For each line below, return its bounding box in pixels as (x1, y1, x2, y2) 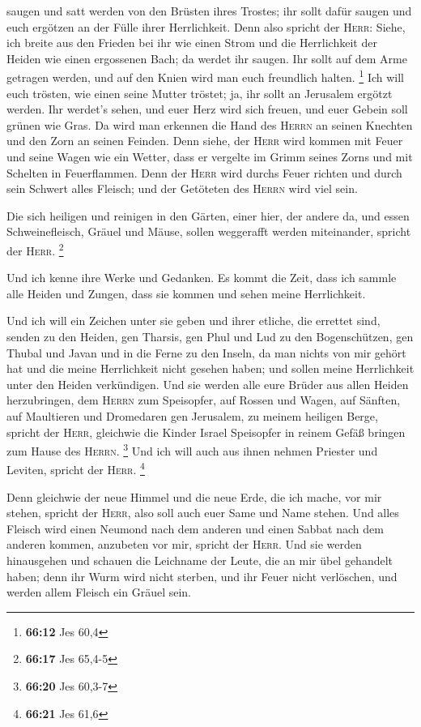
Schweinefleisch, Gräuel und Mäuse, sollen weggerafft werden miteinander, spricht (6, 223, 411, 240)
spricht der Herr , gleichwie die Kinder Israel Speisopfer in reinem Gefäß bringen (6, 423, 406, 440)
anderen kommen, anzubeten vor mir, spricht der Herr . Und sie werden (6, 536, 362, 553)
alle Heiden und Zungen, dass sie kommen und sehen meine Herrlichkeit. (6, 284, 366, 301)
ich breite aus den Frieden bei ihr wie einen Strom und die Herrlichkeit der (6, 34, 377, 51)
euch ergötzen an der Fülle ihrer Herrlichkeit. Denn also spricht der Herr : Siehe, (6, 18, 406, 35)
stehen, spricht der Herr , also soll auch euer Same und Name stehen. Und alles (6, 504, 399, 521)
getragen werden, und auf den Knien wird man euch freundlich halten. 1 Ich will (6, 66, 404, 86)
